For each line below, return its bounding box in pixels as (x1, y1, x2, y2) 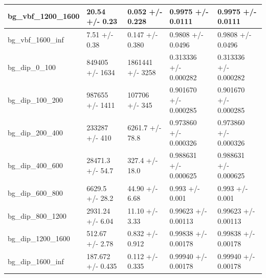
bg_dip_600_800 (8, 188, 63, 198)
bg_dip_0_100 (8, 61, 56, 72)
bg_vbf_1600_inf (8, 34, 64, 44)
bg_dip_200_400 (8, 127, 63, 138)
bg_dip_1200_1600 (8, 233, 70, 244)
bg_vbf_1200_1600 (8, 11, 80, 21)
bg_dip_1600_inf (8, 256, 64, 266)
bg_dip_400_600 (8, 160, 63, 171)
